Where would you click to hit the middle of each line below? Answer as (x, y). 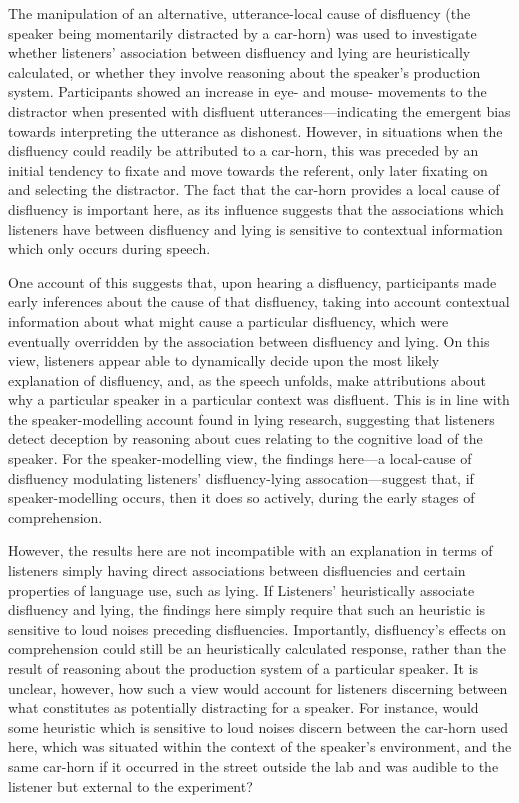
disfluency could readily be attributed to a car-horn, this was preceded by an (243, 150)
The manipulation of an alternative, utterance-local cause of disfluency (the (239, 13)
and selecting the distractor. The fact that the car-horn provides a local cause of (254, 189)
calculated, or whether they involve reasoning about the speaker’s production (244, 71)
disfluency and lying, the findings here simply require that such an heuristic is (247, 609)
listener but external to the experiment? (130, 785)
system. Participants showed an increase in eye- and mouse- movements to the (247, 91)
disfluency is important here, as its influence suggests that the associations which (256, 208)
